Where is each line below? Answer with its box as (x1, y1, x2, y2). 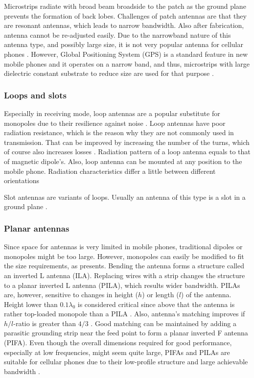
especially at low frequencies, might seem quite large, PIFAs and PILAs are (4, 347, 230, 357)
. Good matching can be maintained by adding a (91, 318, 236, 328)
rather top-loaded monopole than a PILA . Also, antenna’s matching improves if (4, 308, 245, 319)
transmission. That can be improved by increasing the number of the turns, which (4, 137, 250, 147)
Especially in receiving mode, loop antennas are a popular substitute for (4, 108, 220, 118)
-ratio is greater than (13, 318, 76, 328)
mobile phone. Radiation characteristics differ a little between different (4, 165, 216, 176)
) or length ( (142, 289, 179, 300)
